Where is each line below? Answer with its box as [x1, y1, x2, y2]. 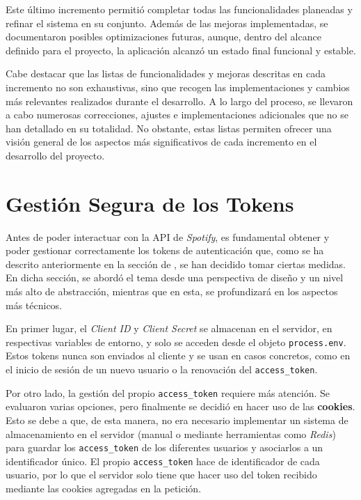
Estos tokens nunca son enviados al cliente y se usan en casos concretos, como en [6, 348, 351, 363]
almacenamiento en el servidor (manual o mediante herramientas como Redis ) [6, 426, 336, 441]
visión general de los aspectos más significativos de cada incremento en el [6, 134, 317, 149]
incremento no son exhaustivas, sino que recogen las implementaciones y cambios [6, 79, 350, 94]
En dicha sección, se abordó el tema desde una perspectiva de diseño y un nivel [6, 270, 344, 285]
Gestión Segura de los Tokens [6, 189, 294, 217]
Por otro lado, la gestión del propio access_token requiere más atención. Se [6, 385, 330, 400]
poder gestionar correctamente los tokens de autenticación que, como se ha [6, 243, 324, 258]
